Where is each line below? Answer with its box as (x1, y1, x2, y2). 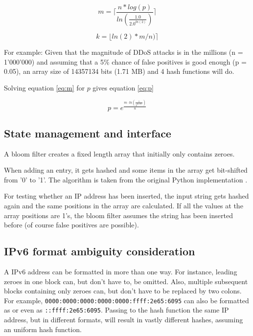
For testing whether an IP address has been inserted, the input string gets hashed (4, 191, 249, 201)
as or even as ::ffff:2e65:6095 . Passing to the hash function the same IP (4, 305, 229, 315)
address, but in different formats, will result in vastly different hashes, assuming (4, 314, 243, 325)
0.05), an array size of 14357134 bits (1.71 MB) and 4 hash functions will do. (4, 66, 234, 76)
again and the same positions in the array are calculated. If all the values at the (4, 200, 243, 210)
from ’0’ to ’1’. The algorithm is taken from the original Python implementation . (4, 174, 248, 184)
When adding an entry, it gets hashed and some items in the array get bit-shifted (4, 165, 248, 175)
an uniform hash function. (4, 324, 82, 334)
